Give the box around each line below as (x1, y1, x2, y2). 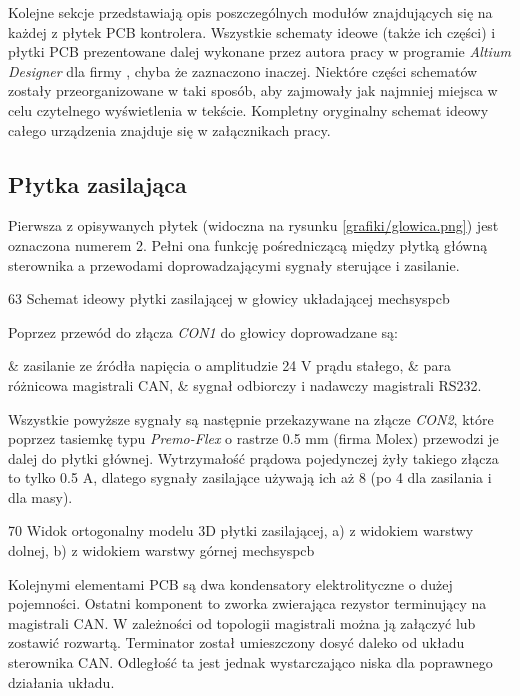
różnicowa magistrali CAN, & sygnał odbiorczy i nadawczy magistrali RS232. (8, 374, 482, 395)
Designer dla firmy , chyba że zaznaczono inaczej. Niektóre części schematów (8, 60, 478, 81)
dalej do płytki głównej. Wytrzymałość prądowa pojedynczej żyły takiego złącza (8, 447, 499, 468)
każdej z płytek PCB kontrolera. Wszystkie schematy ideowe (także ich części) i (8, 21, 496, 42)
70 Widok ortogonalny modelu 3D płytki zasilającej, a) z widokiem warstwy (8, 520, 474, 541)
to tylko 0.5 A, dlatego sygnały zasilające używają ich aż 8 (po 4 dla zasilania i (8, 467, 492, 488)
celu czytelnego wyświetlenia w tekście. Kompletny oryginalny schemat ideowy (8, 99, 489, 120)
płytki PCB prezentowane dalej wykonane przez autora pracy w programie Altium (8, 41, 511, 62)
